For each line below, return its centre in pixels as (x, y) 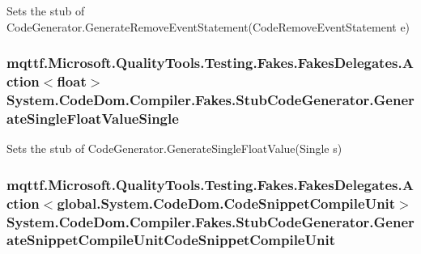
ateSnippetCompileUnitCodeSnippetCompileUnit (171, 240)
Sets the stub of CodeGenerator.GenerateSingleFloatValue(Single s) (174, 148)
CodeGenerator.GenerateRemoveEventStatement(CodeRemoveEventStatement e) (208, 26)
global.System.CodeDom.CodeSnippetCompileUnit (226, 203)
